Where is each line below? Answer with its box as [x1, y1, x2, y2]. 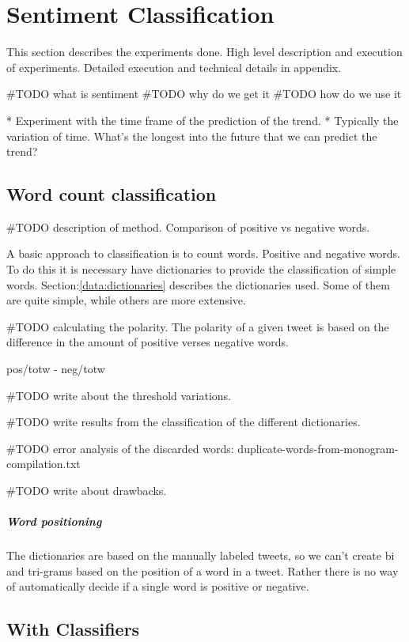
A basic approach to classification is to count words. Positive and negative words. [6, 245, 400, 262]
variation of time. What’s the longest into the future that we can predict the [6, 127, 377, 144]
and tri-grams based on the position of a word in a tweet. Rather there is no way [6, 562, 399, 579]
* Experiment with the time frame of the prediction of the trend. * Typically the [6, 111, 399, 128]
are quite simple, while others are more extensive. [6, 292, 246, 308]
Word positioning [6, 513, 102, 530]
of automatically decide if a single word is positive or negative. [6, 578, 309, 595]
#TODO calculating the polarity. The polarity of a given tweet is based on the [6, 318, 389, 334]
